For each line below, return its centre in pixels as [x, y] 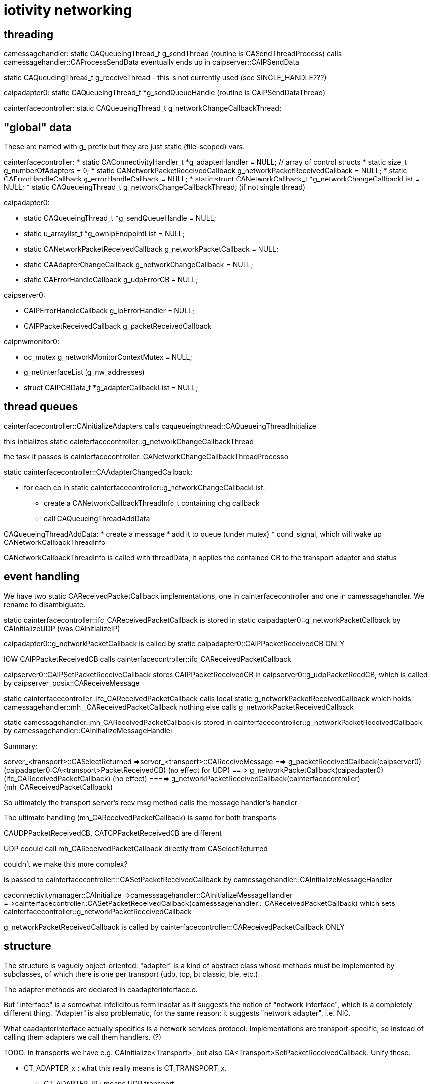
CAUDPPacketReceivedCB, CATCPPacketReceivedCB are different [113, 833]
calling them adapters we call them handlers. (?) [83, 1037]
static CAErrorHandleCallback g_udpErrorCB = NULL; [111, 280]
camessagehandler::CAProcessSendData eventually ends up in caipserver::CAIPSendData [152, 62]
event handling [42, 577]
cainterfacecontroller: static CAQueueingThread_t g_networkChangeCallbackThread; [143, 108]
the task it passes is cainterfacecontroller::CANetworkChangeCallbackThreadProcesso [146, 456]
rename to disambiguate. [45, 604]
